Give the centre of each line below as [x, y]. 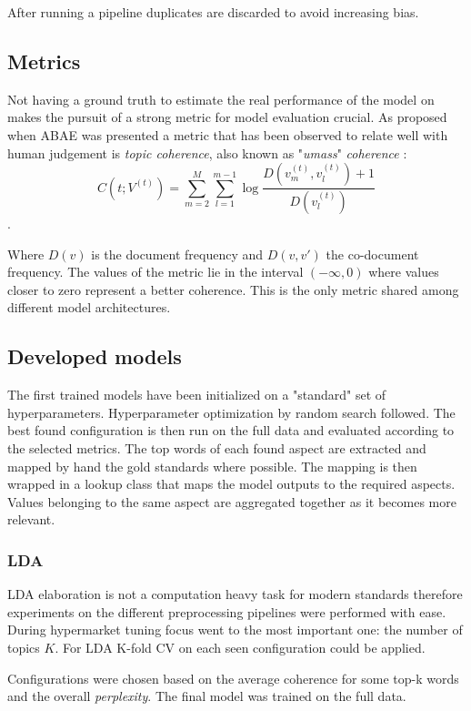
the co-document [372, 254]
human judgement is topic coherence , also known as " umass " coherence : [207, 152]
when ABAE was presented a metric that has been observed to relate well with [228, 134]
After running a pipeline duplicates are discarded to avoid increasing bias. [213, 12]
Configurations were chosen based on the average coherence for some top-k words [233, 678]
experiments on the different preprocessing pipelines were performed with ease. [227, 611]
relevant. [31, 519]
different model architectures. [89, 307]
